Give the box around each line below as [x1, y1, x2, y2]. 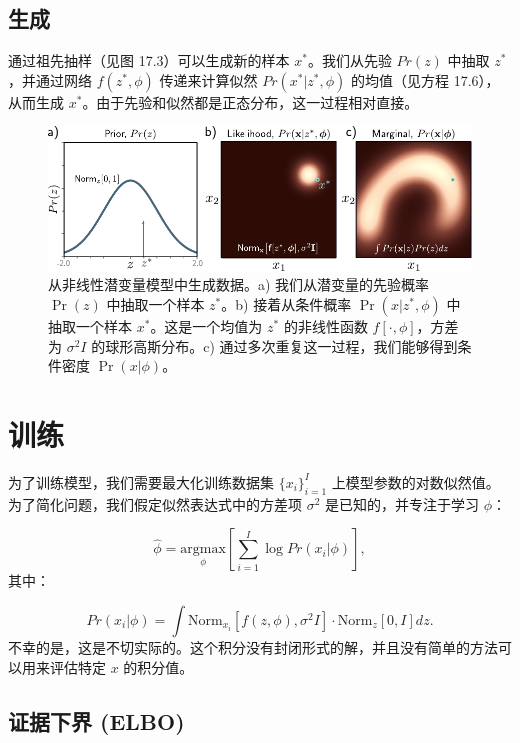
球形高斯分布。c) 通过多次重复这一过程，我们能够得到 [105, 335, 458, 356]
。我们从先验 [307, 50, 392, 71]
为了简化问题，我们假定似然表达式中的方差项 [8, 493, 302, 514]
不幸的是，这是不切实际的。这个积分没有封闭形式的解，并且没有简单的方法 [8, 636, 498, 657]
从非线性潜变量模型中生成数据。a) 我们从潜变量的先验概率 [48, 274, 430, 295]
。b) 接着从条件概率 [221, 294, 352, 315]
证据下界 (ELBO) [8, 705, 185, 736]
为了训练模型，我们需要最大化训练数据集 [8, 471, 274, 492]
